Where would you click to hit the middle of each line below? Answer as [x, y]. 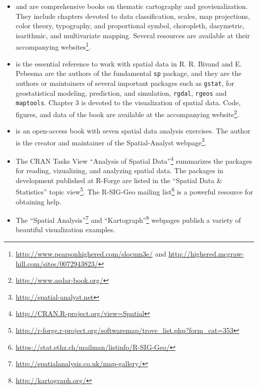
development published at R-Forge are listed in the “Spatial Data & [119, 180]
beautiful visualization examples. [65, 229]
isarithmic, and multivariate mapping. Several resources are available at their [133, 35]
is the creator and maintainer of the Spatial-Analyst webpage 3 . [111, 141]
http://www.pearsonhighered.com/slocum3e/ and [91, 254]
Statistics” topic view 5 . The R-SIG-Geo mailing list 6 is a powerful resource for [134, 191]
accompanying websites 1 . [53, 46]
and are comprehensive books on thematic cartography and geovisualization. [132, 6]
